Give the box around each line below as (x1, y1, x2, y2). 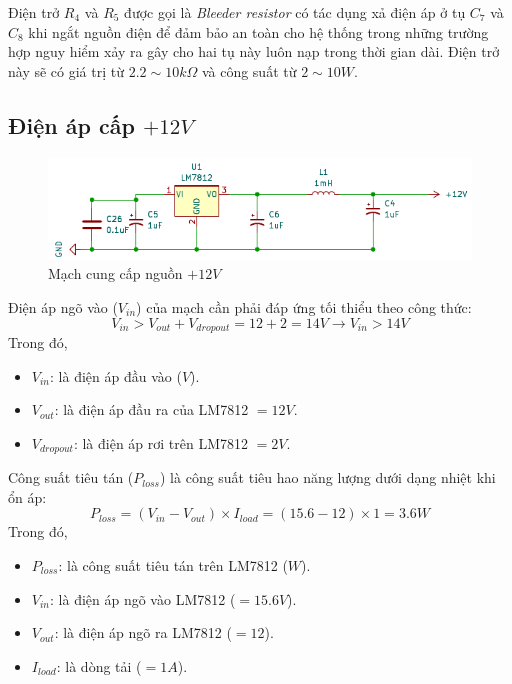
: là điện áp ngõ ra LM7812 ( (54, 622, 232, 643)
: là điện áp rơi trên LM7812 (73, 432, 249, 453)
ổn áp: (8, 486, 47, 507)
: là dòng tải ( (56, 655, 142, 676)
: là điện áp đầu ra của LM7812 (54, 399, 249, 420)
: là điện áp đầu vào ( (50, 365, 182, 386)
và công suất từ (201, 60, 297, 81)
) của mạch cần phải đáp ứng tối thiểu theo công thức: (136, 296, 472, 317)
